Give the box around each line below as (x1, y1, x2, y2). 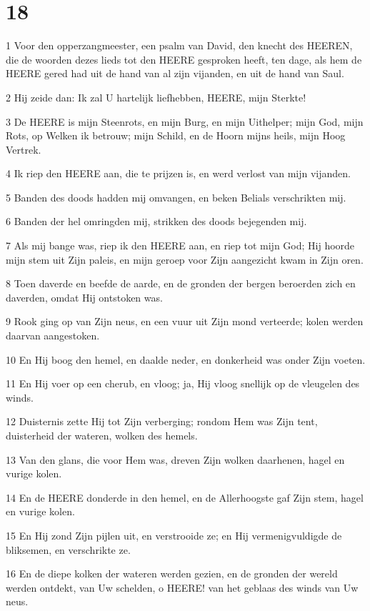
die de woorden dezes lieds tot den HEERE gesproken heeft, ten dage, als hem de (6, 51, 362, 66)
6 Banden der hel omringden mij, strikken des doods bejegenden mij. (6, 214, 307, 229)
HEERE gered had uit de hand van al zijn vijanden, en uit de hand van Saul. (6, 66, 344, 81)
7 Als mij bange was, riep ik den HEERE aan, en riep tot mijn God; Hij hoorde (6, 238, 355, 253)
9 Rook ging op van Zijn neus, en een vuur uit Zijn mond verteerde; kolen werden (6, 314, 364, 329)
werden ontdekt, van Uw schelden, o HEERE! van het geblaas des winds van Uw (6, 580, 359, 595)
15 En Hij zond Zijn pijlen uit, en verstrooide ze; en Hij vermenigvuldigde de (6, 527, 342, 542)
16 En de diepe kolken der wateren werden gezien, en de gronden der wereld (6, 566, 338, 581)
